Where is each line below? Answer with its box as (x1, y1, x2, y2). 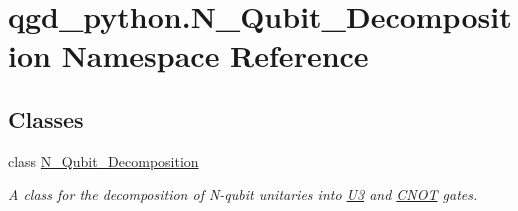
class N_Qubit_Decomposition (8, 150, 199, 171)
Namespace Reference (61, 35, 369, 76)
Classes (8, 103, 84, 134)
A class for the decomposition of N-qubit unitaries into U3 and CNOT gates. (8, 184, 478, 205)
